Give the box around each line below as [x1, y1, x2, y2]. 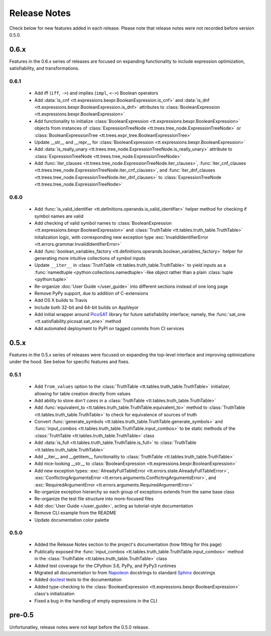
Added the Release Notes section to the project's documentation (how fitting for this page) [34, 542, 222, 548]
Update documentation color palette [34, 517, 109, 523]
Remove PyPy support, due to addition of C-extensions [34, 290, 149, 296]
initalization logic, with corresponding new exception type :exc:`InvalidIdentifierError [34, 234, 208, 240]
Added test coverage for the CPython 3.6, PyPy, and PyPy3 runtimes [34, 562, 177, 569]
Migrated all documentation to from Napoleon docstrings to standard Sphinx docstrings [34, 570, 215, 576]
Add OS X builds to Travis [34, 297, 87, 303]
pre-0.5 [9, 611, 34, 619]
